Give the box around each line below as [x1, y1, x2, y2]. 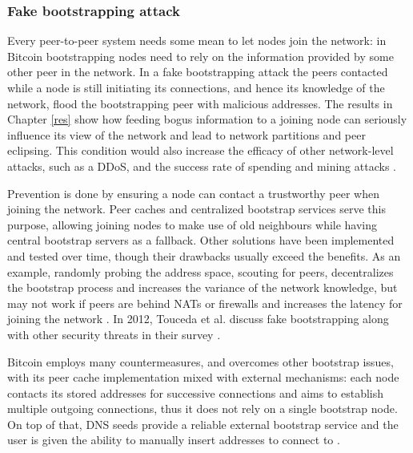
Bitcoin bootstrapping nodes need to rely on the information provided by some [7, 47, 394, 64]
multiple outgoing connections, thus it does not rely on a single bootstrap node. [7, 400, 398, 417]
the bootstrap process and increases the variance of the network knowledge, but [7, 279, 398, 296]
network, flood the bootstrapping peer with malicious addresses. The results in [7, 95, 393, 111]
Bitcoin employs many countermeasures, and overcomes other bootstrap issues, [7, 353, 394, 370]
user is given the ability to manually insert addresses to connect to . [7, 431, 340, 448]
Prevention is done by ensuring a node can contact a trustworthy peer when [7, 184, 379, 201]
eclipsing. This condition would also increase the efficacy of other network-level [7, 142, 394, 159]
